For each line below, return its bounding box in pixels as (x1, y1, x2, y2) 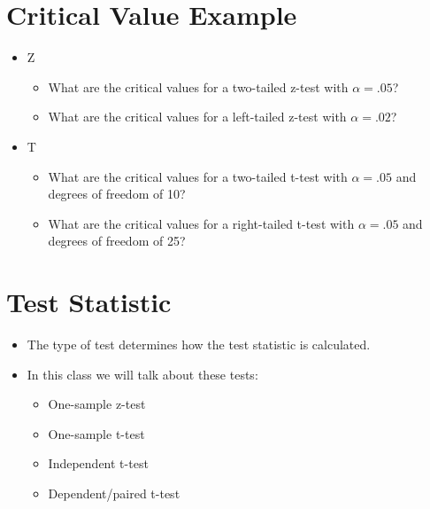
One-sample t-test (48, 424, 145, 442)
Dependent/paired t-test (48, 483, 180, 502)
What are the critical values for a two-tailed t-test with (48, 167, 348, 185)
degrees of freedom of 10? (48, 184, 186, 203)
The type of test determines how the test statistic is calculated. (27, 335, 371, 353)
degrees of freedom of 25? (48, 231, 186, 250)
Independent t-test (48, 454, 149, 473)
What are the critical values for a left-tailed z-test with (48, 107, 347, 126)
